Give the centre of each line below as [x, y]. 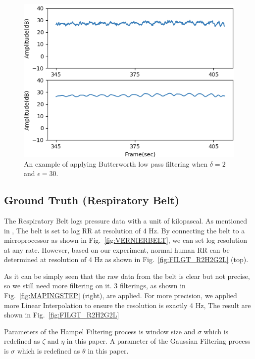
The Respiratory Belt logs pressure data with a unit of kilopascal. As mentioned [126, 220]
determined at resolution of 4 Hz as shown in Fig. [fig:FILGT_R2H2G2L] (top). [126, 259]
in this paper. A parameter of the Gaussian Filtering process [158, 341]
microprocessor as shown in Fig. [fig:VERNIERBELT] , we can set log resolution [126, 240]
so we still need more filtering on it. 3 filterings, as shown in [95, 286]
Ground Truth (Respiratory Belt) [92, 200]
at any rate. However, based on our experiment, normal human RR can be [117, 249]
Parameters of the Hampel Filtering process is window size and [100, 331]
